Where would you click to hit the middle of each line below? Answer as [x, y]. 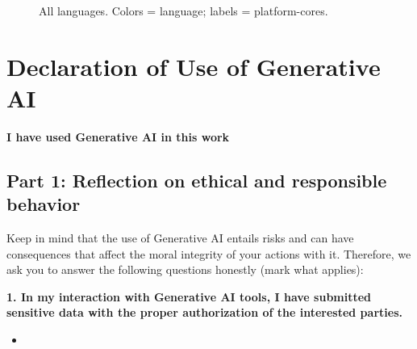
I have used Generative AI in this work [118, 136]
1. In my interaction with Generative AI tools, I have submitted [189, 296]
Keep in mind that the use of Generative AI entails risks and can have [180, 238]
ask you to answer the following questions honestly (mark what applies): [185, 269]
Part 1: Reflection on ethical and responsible [197, 180]
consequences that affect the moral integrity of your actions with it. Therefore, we [209, 253]
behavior [44, 204]
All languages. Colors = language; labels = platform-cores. [183, 11]
